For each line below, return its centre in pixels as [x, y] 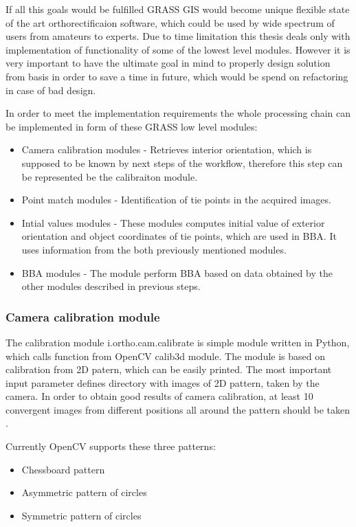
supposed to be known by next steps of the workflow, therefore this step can [182, 162]
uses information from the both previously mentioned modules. [154, 249]
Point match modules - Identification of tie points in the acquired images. [176, 200]
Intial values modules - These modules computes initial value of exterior [173, 222]
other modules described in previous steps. [111, 286]
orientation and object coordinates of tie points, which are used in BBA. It [179, 236]
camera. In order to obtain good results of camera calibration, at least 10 [159, 396]
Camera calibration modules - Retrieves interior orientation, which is [167, 149]
